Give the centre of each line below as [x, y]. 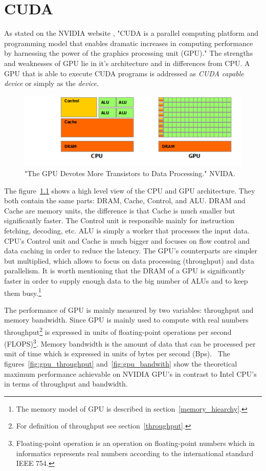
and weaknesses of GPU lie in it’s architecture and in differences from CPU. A [127, 63]
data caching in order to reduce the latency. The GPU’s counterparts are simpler [131, 251]
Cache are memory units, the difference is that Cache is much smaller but [120, 210]
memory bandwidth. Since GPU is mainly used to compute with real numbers [126, 320]
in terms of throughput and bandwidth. [66, 384]
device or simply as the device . [51, 83]
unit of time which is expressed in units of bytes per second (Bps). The [117, 354]
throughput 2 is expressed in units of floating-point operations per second [118, 331]
